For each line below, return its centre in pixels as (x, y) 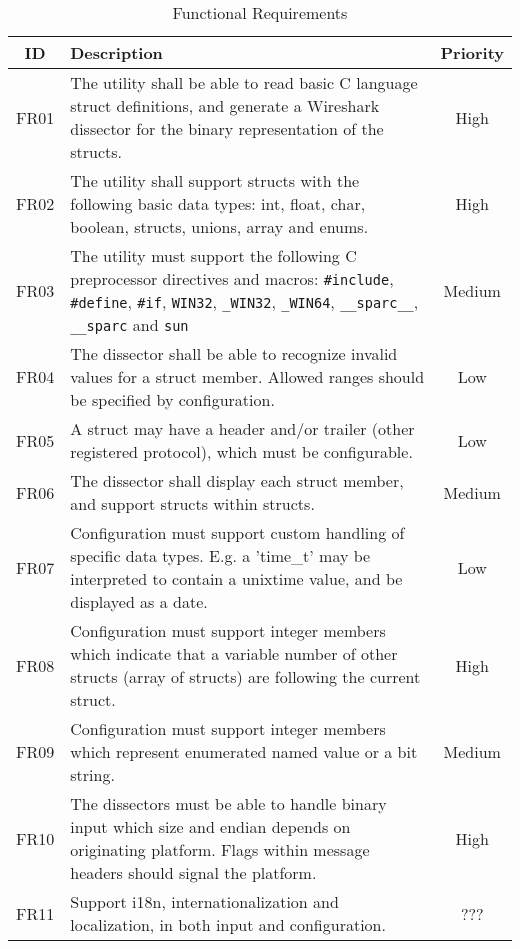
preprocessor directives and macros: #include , (232, 278)
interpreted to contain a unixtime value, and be (236, 578)
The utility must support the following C (213, 255)
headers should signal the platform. (193, 872)
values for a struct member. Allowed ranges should (247, 376)
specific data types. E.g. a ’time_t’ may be (220, 555)
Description (116, 52)
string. (92, 774)
